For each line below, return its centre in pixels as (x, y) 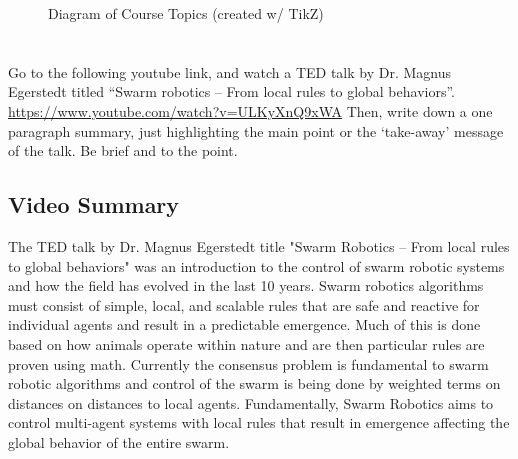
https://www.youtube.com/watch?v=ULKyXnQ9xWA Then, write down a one (250, 110)
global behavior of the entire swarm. (119, 441)
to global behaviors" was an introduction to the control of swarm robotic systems (256, 265)
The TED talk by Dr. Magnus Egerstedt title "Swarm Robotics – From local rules (259, 245)
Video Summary (94, 204)
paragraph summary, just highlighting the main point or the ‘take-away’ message (256, 130)
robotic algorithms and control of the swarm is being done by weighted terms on (254, 383)
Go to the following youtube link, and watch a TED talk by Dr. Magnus (230, 71)
